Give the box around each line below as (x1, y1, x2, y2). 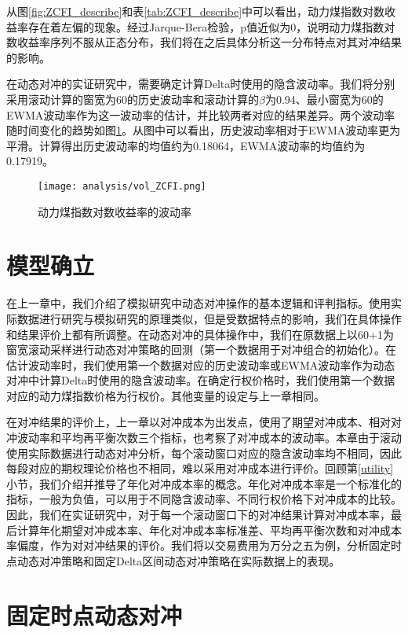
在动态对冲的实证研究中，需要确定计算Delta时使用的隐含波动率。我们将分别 (6, 75, 395, 92)
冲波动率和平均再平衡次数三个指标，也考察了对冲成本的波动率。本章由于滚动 (6, 429, 402, 446)
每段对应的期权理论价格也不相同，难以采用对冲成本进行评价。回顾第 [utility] (6, 460, 394, 477)
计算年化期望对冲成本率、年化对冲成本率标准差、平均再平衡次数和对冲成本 (16, 521, 402, 538)
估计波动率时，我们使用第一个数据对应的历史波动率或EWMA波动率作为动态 (6, 356, 395, 373)
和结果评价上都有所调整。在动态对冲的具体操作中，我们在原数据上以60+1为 (6, 326, 394, 342)
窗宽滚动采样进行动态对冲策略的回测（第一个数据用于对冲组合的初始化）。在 (6, 341, 396, 358)
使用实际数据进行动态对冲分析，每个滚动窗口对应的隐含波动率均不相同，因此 (6, 444, 402, 461)
